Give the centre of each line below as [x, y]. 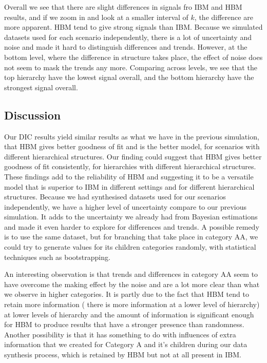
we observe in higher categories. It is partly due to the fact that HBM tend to [127, 294]
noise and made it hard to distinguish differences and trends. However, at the [126, 47]
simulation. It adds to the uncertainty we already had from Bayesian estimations [131, 217]
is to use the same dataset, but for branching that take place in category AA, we [131, 237]
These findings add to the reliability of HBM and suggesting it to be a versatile [129, 176]
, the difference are [224, 17]
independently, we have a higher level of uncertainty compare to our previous [126, 206]
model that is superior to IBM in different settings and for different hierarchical [129, 186]
